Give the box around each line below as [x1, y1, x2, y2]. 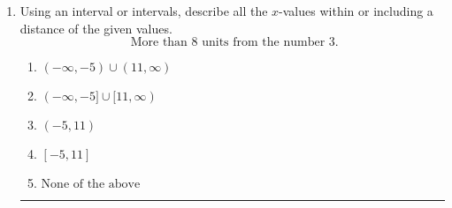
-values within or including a [279, 2, 433, 19]
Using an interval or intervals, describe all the [19, 2, 268, 19]
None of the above [41, 178, 141, 191]
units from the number [202, 36, 326, 49]
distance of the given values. [19, 19, 172, 37]
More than [130, 36, 188, 49]
